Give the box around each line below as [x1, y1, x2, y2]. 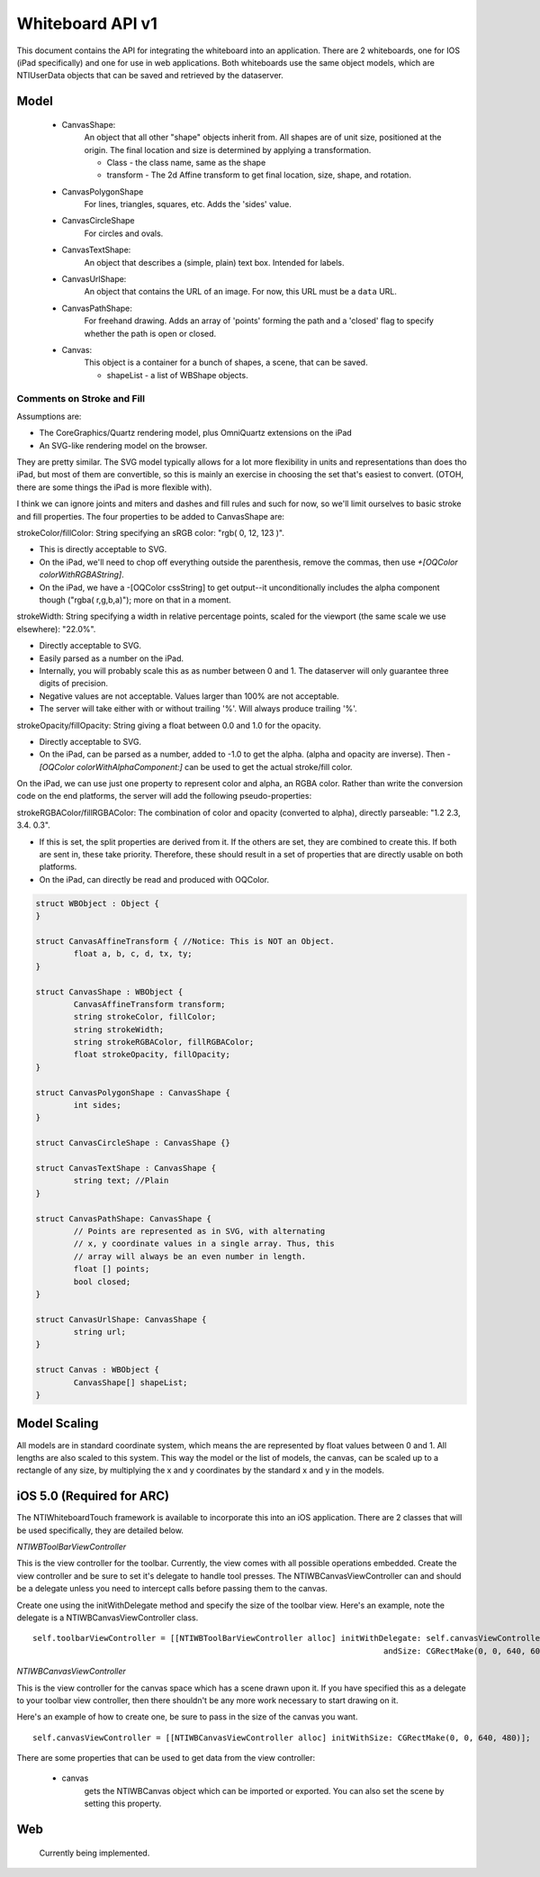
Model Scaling [16, 1416, 99, 1431]
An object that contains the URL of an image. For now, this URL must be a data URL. [84, 286, 398, 297]
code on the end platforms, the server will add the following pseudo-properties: [16, 791, 312, 802]
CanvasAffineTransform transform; [73, 999, 226, 1009]
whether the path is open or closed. [84, 328, 217, 339]
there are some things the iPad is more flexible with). [16, 482, 212, 493]
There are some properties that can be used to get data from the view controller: [16, 1753, 316, 1764]
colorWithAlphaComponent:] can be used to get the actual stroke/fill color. [76, 761, 353, 772]
